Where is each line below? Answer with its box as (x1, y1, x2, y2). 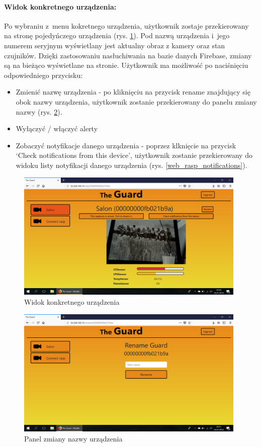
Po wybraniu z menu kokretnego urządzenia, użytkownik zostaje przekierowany (4, 20, 249, 31)
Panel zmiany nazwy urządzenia (24, 433, 123, 443)
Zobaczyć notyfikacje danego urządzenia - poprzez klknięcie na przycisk (16, 140, 236, 150)
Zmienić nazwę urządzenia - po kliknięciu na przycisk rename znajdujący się (16, 86, 250, 97)
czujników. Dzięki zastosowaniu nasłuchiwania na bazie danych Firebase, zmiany (4, 50, 252, 60)
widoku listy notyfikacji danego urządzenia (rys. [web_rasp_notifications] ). (16, 159, 247, 170)
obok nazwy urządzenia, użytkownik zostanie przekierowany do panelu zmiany (16, 96, 257, 107)
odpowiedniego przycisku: (4, 69, 83, 80)
